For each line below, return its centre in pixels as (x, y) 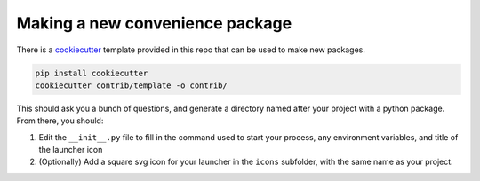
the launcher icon (71, 150)
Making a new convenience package (154, 23)
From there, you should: (60, 121)
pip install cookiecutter (92, 73)
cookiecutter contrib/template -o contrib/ (132, 85)
